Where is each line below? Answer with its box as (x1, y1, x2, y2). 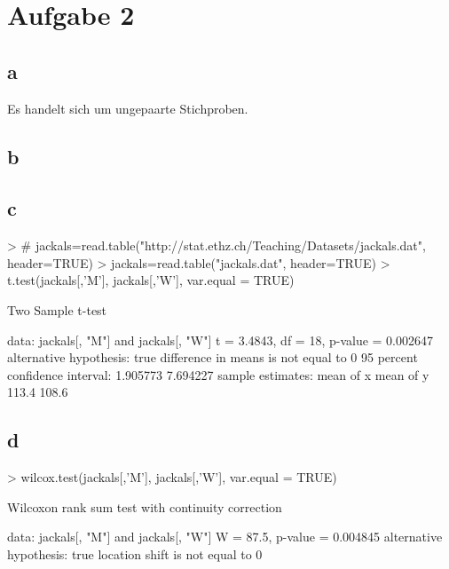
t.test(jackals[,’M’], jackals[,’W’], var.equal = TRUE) (7, 271, 295, 289)
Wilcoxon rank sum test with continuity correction (7, 497, 282, 516)
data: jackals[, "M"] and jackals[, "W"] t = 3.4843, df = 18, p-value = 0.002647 (7, 330, 434, 349)
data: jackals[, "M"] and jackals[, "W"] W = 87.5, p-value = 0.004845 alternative (7, 527, 443, 546)
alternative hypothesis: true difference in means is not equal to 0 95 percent (7, 348, 418, 367)
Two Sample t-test (7, 300, 107, 319)
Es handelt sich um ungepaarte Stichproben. (7, 99, 248, 117)
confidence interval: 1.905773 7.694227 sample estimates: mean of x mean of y (7, 365, 429, 383)
